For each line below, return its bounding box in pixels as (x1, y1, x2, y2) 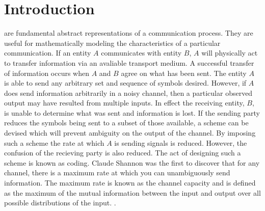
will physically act (201, 47, 258, 58)
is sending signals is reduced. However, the (114, 137, 247, 148)
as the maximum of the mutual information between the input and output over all (4, 187, 261, 198)
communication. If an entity (4, 47, 91, 58)
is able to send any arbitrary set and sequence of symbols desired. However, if (4, 77, 247, 88)
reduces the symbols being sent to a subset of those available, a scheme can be (4, 117, 249, 128)
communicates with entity (101, 47, 182, 58)
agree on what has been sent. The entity (121, 67, 247, 78)
